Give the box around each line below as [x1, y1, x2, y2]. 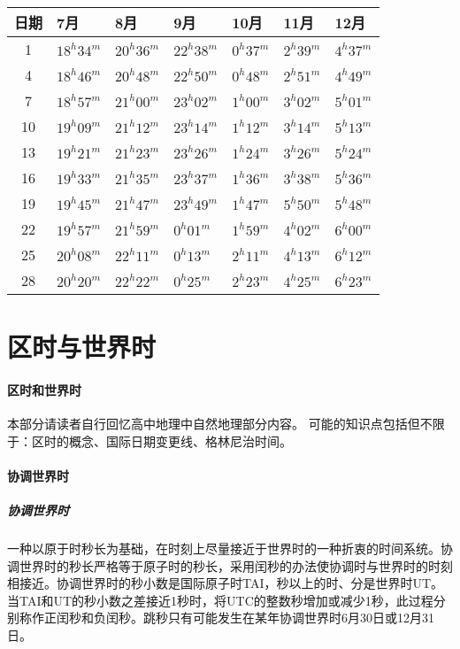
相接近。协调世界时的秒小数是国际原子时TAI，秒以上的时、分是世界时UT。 [7, 574, 444, 592]
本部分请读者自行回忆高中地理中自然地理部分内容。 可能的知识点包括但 [7, 414, 420, 433]
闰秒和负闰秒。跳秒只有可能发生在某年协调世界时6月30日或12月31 [56, 608, 434, 627]
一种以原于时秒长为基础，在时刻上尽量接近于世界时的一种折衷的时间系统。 [7, 539, 441, 558]
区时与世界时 [7, 328, 157, 365]
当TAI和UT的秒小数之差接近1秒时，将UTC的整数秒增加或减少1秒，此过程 [7, 591, 433, 609]
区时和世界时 [7, 380, 81, 398]
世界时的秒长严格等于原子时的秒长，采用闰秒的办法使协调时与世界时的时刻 [19, 556, 453, 575]
